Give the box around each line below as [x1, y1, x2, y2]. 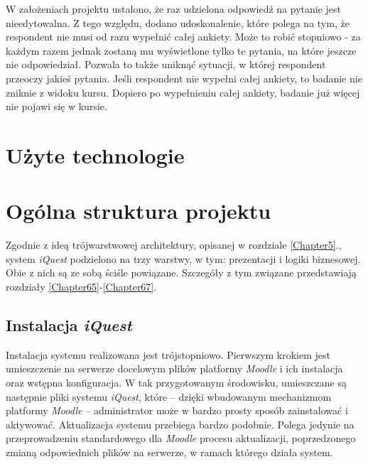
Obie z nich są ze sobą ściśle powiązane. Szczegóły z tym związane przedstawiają [6, 265, 357, 280]
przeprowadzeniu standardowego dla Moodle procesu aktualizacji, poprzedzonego [6, 431, 356, 446]
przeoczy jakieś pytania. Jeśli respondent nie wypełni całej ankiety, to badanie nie [6, 70, 362, 85]
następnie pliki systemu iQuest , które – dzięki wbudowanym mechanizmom [6, 389, 332, 404]
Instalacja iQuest [6, 314, 132, 336]
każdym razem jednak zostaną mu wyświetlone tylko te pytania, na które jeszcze [6, 43, 357, 58]
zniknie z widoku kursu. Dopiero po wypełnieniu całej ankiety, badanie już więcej [6, 85, 360, 99]
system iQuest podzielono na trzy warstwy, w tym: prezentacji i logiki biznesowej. [6, 251, 361, 266]
